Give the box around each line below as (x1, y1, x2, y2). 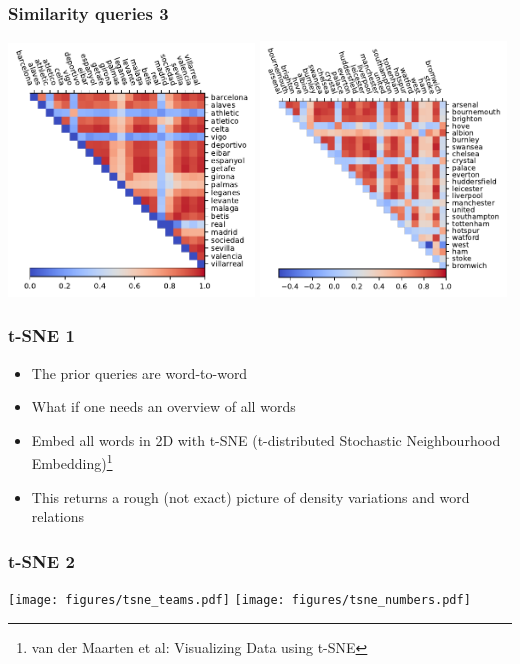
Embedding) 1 (31, 450, 113, 473)
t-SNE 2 (8, 548, 75, 573)
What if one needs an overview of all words (31, 396, 296, 417)
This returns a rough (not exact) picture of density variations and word (31, 486, 470, 507)
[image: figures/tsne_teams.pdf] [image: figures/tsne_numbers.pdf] (8, 592, 471, 607)
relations (31, 506, 85, 527)
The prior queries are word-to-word (31, 362, 248, 383)
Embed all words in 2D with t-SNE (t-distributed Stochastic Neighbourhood (31, 429, 501, 450)
